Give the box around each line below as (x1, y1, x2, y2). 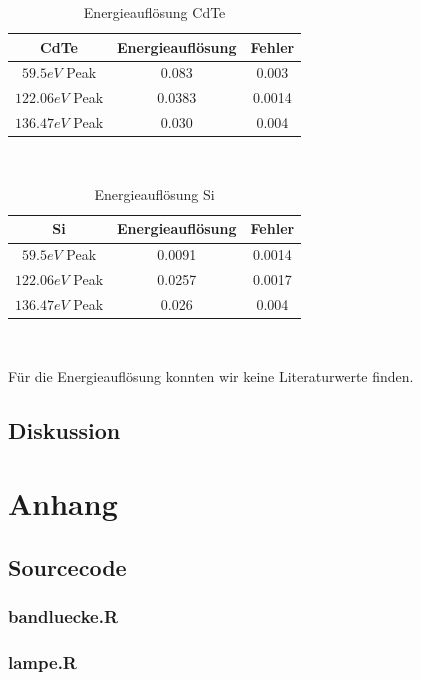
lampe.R (8, 649, 77, 674)
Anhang (8, 483, 118, 524)
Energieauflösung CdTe (83, 2, 226, 22)
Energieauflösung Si (94, 183, 215, 204)
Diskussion (8, 414, 121, 445)
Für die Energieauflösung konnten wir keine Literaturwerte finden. (8, 365, 414, 386)
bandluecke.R (8, 604, 118, 629)
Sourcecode (8, 551, 127, 582)
